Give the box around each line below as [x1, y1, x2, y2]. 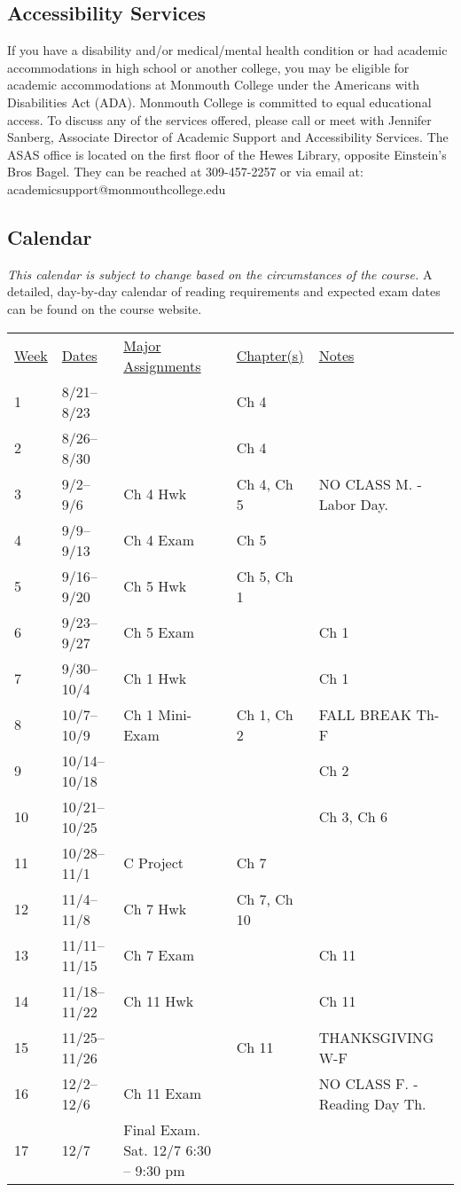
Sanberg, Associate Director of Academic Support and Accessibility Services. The [7, 128, 449, 146]
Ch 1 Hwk [123, 668, 187, 689]
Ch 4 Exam [123, 529, 194, 551]
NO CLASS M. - [318, 473, 422, 494]
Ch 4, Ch [236, 473, 293, 494]
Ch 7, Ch [236, 888, 293, 909]
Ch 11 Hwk [123, 991, 194, 1012]
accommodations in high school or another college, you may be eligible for [7, 58, 410, 76]
